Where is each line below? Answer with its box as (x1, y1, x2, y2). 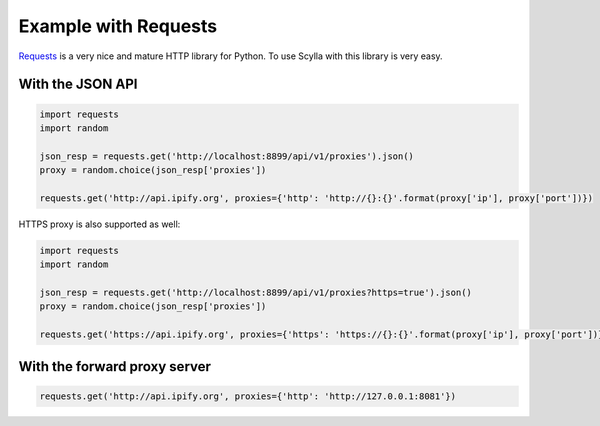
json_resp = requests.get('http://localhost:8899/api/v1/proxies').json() (39, 150, 415, 162)
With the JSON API (18, 76, 138, 93)
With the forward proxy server (18, 358, 212, 375)
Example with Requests (18, 15, 218, 37)
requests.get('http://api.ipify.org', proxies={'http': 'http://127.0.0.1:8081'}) (39, 390, 457, 402)
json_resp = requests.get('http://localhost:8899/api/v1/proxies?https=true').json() (39, 287, 472, 299)
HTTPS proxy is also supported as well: (18, 218, 181, 230)
